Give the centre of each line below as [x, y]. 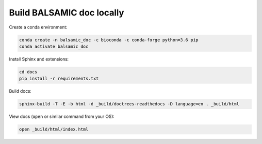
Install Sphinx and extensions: [39, 59]
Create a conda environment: [38, 27]
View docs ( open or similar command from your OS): [62, 116]
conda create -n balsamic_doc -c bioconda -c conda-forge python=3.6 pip [109, 40]
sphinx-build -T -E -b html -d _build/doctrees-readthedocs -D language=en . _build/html [129, 104]
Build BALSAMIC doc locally [66, 13]
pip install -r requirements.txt [59, 79]
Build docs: [20, 91]
